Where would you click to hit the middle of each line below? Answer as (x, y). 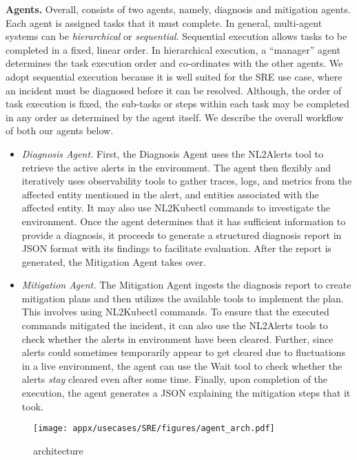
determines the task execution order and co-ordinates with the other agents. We (174, 63)
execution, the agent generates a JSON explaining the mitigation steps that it (186, 393)
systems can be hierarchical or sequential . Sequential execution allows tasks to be (176, 36)
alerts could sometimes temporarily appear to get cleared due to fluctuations (183, 352)
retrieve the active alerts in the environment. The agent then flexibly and (176, 167)
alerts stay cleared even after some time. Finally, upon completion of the (175, 379)
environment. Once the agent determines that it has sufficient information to (184, 221)
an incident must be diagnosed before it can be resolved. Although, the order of (174, 90)
